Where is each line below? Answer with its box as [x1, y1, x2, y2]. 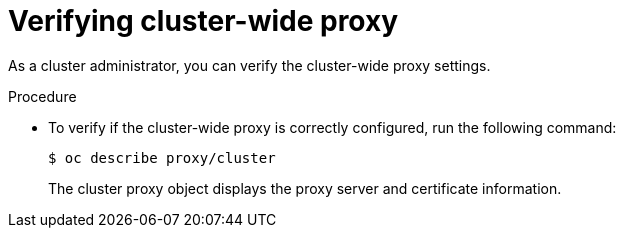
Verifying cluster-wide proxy [8, 4, 399, 38]
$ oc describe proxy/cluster [48, 149, 276, 166]
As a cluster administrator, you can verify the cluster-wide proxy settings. [8, 56, 491, 74]
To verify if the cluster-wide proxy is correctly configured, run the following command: [48, 118, 617, 136]
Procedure [8, 87, 77, 105]
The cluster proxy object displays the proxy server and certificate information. [48, 179, 562, 197]
